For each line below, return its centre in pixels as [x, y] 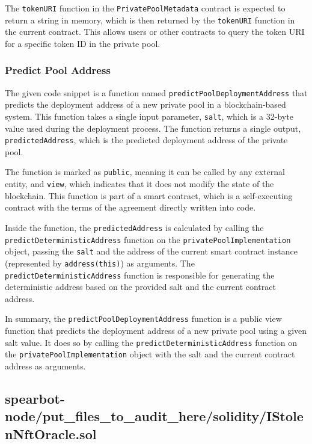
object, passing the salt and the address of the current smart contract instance [151, 251]
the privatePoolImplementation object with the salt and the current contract [150, 354]
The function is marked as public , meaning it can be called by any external [145, 172]
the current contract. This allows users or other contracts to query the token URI [155, 32]
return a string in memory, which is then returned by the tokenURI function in [150, 20]
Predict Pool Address [58, 70]
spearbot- [35, 398]
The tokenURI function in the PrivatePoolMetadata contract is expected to [145, 8]
